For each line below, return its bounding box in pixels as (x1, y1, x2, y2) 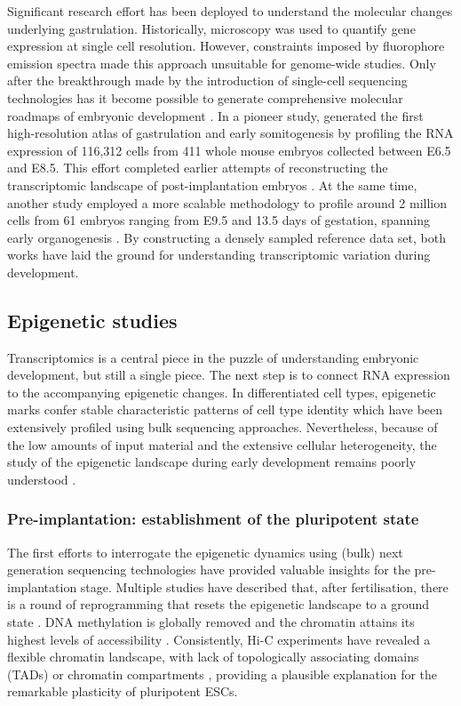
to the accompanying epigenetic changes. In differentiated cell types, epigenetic (7, 382, 436, 401)
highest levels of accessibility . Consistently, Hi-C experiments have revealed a (7, 630, 431, 648)
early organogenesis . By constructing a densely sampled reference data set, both (7, 228, 446, 246)
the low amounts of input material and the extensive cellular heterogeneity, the (7, 435, 437, 453)
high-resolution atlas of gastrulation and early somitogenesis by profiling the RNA (7, 124, 454, 142)
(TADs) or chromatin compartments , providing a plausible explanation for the (7, 664, 438, 683)
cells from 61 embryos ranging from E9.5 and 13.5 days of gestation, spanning (7, 211, 430, 229)
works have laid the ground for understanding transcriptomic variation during (7, 245, 431, 264)
